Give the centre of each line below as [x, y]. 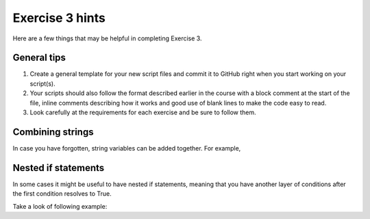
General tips [39, 58]
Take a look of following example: [60, 206]
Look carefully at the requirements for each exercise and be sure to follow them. [143, 112]
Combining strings [53, 132]
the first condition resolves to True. [62, 194]
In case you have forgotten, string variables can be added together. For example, [127, 148]
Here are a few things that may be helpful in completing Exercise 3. [107, 38]
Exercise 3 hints [59, 18]
